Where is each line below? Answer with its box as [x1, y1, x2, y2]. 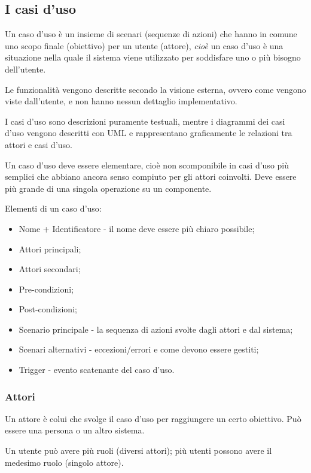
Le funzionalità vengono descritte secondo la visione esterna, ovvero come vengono [5, 83, 306, 95]
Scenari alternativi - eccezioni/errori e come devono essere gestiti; [19, 343, 259, 355]
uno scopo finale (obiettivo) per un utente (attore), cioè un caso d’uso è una [5, 39, 283, 52]
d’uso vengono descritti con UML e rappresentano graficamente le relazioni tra [5, 126, 292, 139]
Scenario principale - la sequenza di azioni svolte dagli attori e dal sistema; [19, 323, 293, 335]
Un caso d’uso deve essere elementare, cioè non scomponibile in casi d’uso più [5, 158, 289, 171]
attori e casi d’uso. [5, 138, 72, 150]
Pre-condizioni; [19, 282, 74, 295]
